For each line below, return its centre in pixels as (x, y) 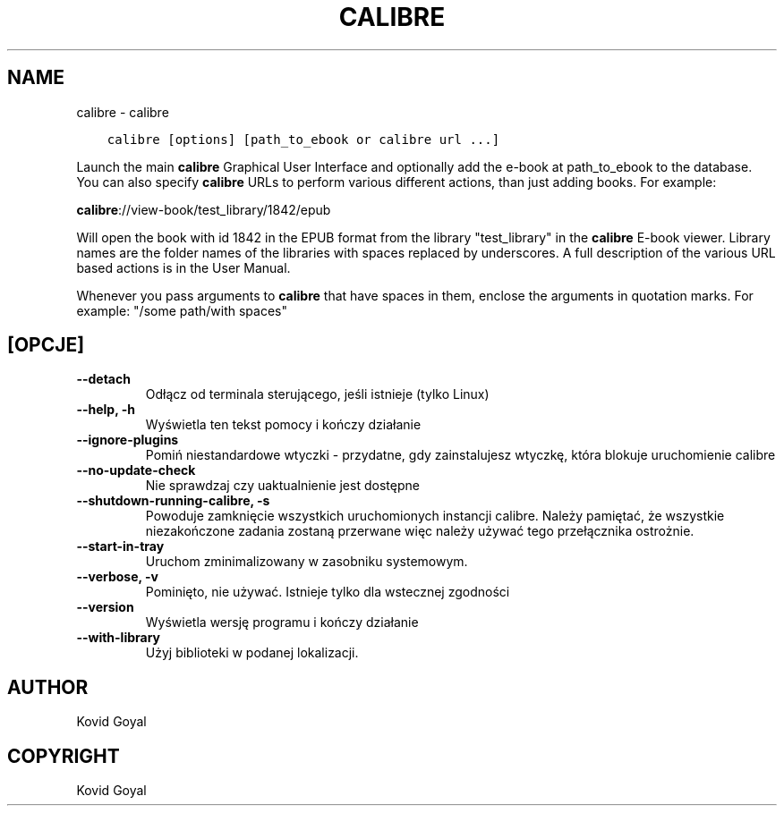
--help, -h (106, 410)
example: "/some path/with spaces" (182, 310)
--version (105, 607)
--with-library (119, 638)
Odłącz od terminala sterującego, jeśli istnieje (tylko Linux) (317, 394)
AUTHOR (48, 687)
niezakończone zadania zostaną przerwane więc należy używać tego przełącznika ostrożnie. (420, 531)
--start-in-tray (120, 546)
